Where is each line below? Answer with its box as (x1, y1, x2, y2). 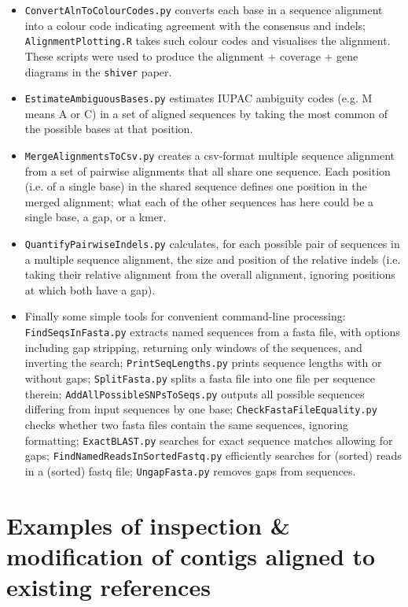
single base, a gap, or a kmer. (24, 209, 167, 225)
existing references (6, 571, 211, 603)
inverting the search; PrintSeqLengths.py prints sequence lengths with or (24, 354, 382, 371)
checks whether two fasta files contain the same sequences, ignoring (24, 416, 348, 432)
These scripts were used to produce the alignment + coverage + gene (24, 47, 358, 64)
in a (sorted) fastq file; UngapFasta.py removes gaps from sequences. (24, 462, 356, 479)
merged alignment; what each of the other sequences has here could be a (24, 193, 374, 209)
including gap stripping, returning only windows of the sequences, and (24, 339, 362, 355)
